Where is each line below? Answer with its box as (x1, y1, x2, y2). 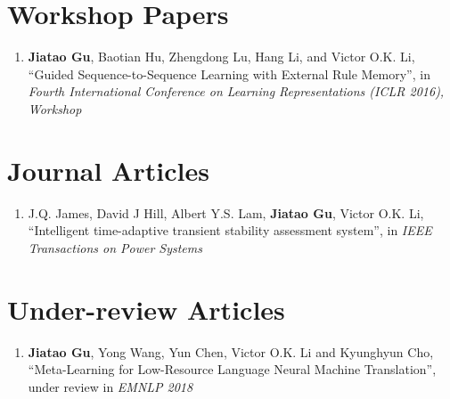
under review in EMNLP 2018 (28, 377, 193, 395)
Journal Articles (7, 151, 209, 188)
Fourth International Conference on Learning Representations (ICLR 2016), (28, 82, 445, 101)
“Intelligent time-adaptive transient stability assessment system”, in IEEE (28, 221, 432, 240)
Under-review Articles (7, 290, 285, 327)
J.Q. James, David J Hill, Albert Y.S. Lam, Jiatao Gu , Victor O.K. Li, (28, 203, 424, 222)
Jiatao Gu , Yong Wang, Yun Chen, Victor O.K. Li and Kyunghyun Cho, (28, 342, 434, 361)
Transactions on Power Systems (28, 238, 202, 256)
